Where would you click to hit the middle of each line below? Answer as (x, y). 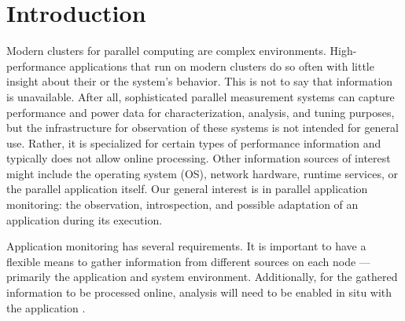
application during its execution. (85, 219)
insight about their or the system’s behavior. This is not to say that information (200, 81)
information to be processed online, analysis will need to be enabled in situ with (199, 292)
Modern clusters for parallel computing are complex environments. (166, 51)
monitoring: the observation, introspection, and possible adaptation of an (182, 204)
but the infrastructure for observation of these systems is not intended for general (202, 128)
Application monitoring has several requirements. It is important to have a (186, 246)
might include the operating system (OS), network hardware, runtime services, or (202, 173)
